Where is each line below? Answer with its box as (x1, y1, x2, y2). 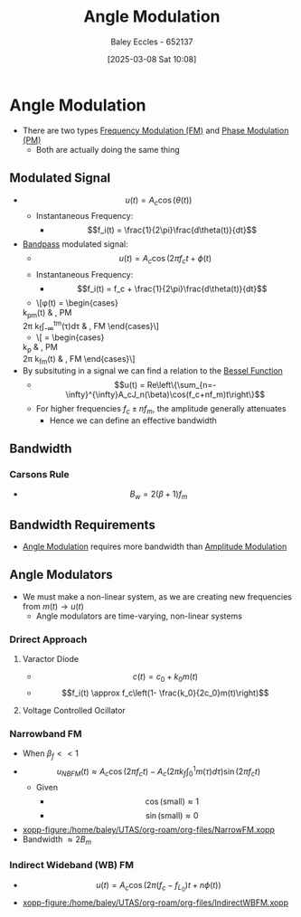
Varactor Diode (22, 654, 80, 665)
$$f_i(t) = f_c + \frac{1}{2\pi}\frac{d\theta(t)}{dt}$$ (76, 283, 268, 295)
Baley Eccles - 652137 (110, 36, 193, 47)
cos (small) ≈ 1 (145, 796, 200, 807)
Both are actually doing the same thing (35, 144, 181, 155)
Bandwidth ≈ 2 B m (22, 834, 92, 847)
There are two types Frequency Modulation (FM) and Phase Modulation (22, 125, 289, 136)
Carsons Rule (9, 468, 70, 481)
